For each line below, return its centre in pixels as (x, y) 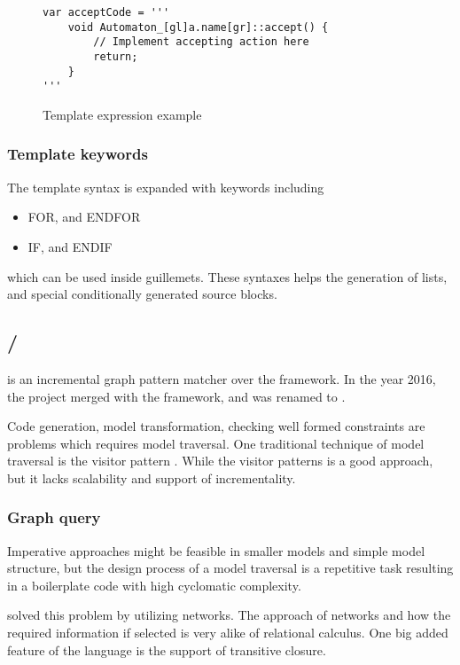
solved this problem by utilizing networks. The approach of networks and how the (229, 615)
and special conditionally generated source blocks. (142, 294)
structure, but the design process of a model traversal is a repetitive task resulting (230, 568)
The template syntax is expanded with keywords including (166, 187)
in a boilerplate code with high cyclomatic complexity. (154, 585)
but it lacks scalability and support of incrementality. (152, 477)
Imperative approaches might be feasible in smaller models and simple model (216, 550)
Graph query (54, 517)
